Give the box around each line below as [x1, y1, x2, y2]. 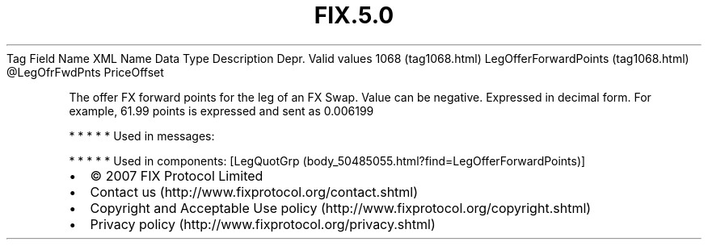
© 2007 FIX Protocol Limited [90, 167, 263, 184]
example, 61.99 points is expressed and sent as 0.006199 [69, 103, 374, 118]
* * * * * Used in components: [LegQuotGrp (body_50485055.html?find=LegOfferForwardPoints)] [69, 153, 586, 168]
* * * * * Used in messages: [69, 128, 215, 143]
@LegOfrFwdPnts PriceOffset [6, 65, 164, 79]
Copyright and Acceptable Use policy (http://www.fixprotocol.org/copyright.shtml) [90, 199, 592, 216]
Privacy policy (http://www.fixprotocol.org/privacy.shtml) [90, 215, 436, 232]
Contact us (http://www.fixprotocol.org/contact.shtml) [90, 183, 419, 200]
